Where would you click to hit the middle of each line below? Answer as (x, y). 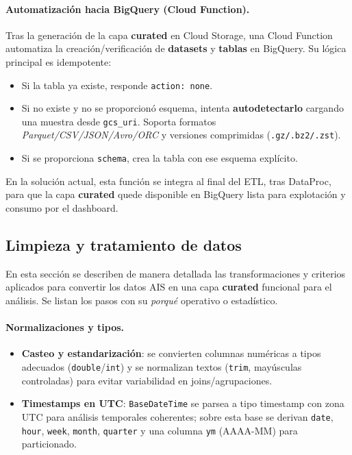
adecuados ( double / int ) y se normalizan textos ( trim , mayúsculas (162, 366)
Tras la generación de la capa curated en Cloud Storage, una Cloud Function (169, 35)
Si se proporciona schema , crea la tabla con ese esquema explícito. (160, 158)
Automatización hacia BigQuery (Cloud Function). (128, 9)
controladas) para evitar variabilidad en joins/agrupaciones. (147, 380)
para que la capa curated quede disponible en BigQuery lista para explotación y (176, 194)
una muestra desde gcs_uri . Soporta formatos (119, 121)
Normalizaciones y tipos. (65, 327)
